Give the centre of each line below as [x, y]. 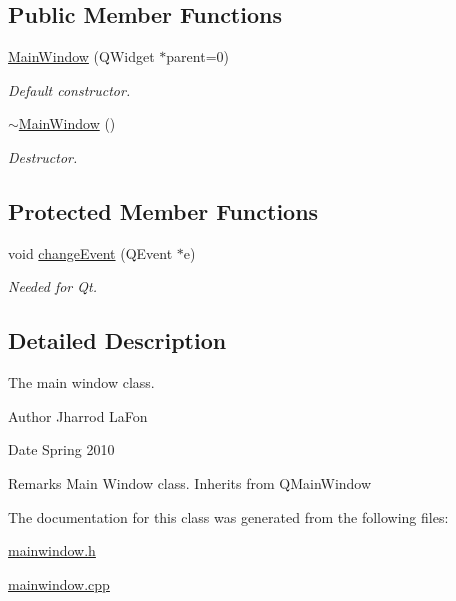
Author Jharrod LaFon [78, 415]
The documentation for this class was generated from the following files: [228, 516]
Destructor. [43, 156]
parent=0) [197, 56]
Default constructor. [69, 89]
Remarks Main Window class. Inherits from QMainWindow [190, 482]
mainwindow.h [52, 550]
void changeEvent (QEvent [90, 252]
